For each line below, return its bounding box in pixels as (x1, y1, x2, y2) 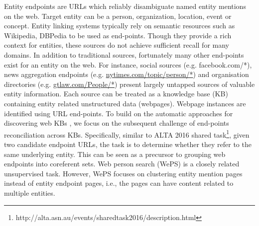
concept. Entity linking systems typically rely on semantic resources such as (4, 20, 235, 31)
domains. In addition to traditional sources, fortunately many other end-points (4, 49, 244, 60)
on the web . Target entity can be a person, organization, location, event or (4, 10, 232, 21)
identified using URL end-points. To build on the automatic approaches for (4, 108, 233, 118)
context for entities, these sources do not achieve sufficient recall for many (4, 40, 229, 50)
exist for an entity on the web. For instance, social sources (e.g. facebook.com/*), (4, 59, 252, 70)
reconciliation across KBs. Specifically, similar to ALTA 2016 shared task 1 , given (4, 128, 250, 140)
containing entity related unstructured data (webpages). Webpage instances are (4, 98, 246, 108)
